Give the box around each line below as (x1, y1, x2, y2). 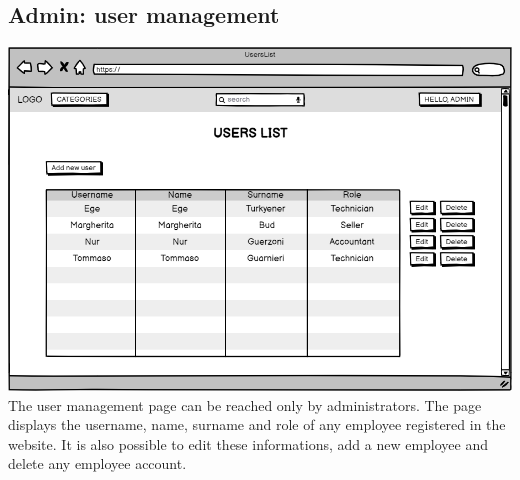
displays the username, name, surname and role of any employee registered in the (8, 414, 506, 435)
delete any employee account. (8, 453, 187, 474)
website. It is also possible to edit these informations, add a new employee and (8, 433, 489, 454)
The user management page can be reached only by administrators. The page (8, 394, 482, 415)
